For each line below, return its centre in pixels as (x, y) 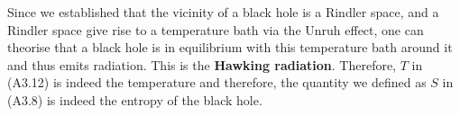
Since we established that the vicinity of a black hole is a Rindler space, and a (223, 12)
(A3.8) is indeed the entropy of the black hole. (135, 99)
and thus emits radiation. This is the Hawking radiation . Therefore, (202, 64)
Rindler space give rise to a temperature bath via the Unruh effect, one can (216, 29)
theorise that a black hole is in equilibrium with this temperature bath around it (230, 47)
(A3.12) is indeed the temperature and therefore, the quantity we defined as (217, 82)
